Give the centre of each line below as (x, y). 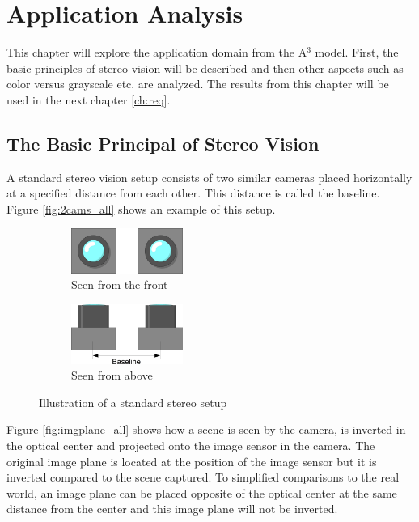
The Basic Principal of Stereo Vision (163, 143)
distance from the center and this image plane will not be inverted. (172, 509)
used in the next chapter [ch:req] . (89, 99)
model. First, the (357, 52)
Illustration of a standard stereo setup (133, 402)
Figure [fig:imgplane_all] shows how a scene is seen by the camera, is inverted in (206, 429)
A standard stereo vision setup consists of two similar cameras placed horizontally (209, 177)
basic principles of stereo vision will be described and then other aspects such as (205, 68)
